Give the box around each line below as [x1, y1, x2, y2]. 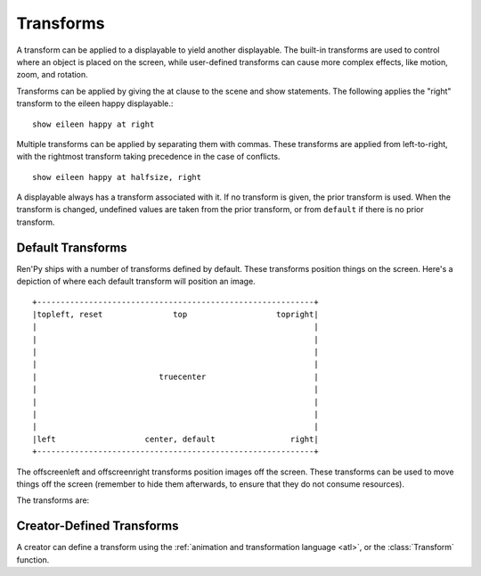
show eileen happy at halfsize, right [32, 172, 202, 182]
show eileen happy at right [32, 119, 155, 129]
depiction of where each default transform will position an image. [16, 276, 256, 287]
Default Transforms [16, 240, 128, 255]
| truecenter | [32, 371, 320, 382]
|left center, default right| [32, 433, 320, 444]
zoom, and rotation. [16, 70, 88, 80]
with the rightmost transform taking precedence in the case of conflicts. [16, 152, 281, 162]
